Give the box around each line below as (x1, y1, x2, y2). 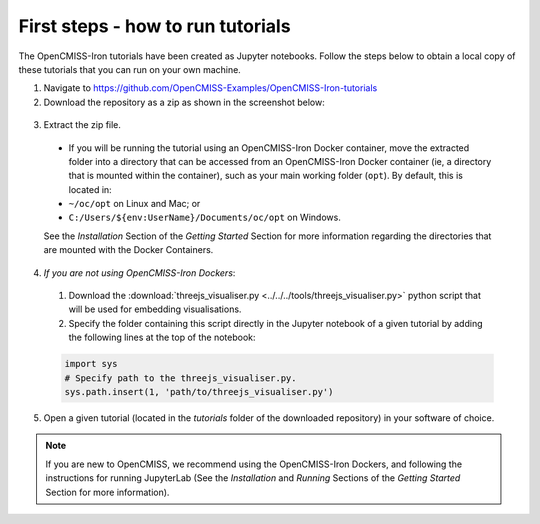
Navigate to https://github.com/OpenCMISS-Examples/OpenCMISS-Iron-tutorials (43, 82, 378, 94)
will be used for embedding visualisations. (68, 303, 242, 315)
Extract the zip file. (43, 119, 122, 131)
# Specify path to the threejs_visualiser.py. (64, 372, 297, 384)
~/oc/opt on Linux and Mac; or (68, 198, 201, 210)
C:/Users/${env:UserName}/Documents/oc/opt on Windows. (68, 211, 342, 224)
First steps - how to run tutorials (18, 15, 291, 37)
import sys (64, 358, 118, 370)
